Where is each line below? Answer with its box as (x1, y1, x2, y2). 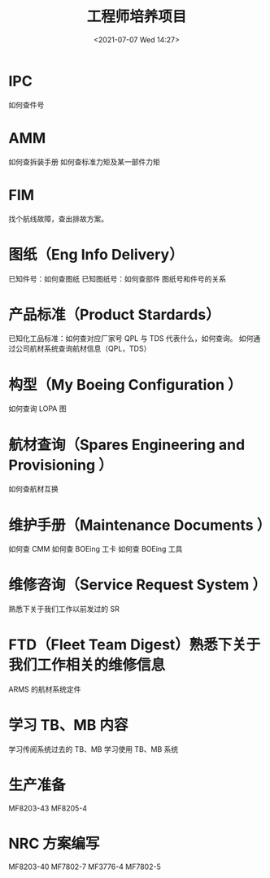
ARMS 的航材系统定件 (8, 684, 81, 694)
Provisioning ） (8, 456, 114, 474)
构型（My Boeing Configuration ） (8, 375, 242, 394)
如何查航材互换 (8, 484, 59, 494)
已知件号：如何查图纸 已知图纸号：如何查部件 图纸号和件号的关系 (8, 273, 226, 283)
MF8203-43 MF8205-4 (8, 803, 88, 813)
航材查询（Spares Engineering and (8, 435, 246, 454)
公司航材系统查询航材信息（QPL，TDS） (15, 343, 151, 354)
